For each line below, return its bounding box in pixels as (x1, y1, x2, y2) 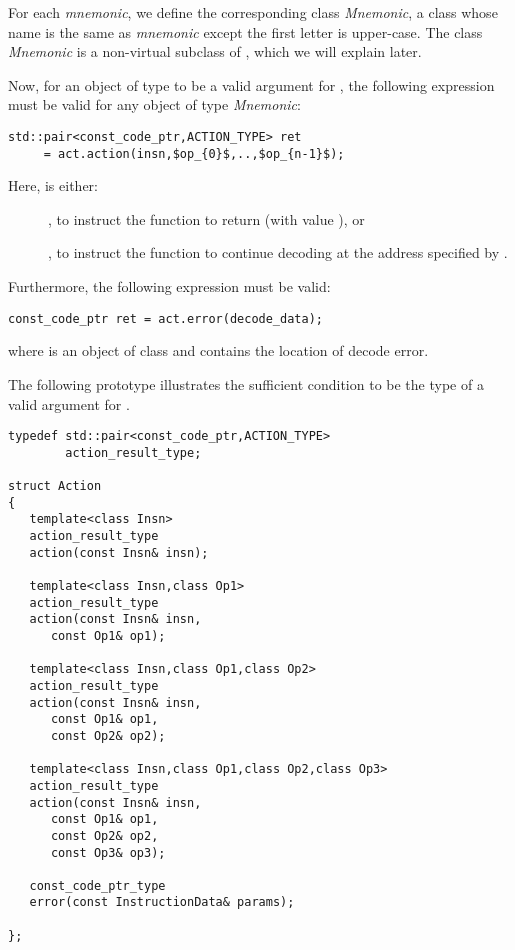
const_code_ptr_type (29, 878, 166, 893)
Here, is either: (8, 175, 98, 196)
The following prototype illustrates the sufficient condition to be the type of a (8, 373, 484, 394)
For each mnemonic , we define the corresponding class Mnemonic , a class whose (8, 2, 498, 22)
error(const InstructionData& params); (29, 895, 295, 910)
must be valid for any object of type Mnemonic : (8, 94, 301, 115)
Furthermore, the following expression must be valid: (8, 276, 331, 297)
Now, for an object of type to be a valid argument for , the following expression (8, 74, 495, 95)
